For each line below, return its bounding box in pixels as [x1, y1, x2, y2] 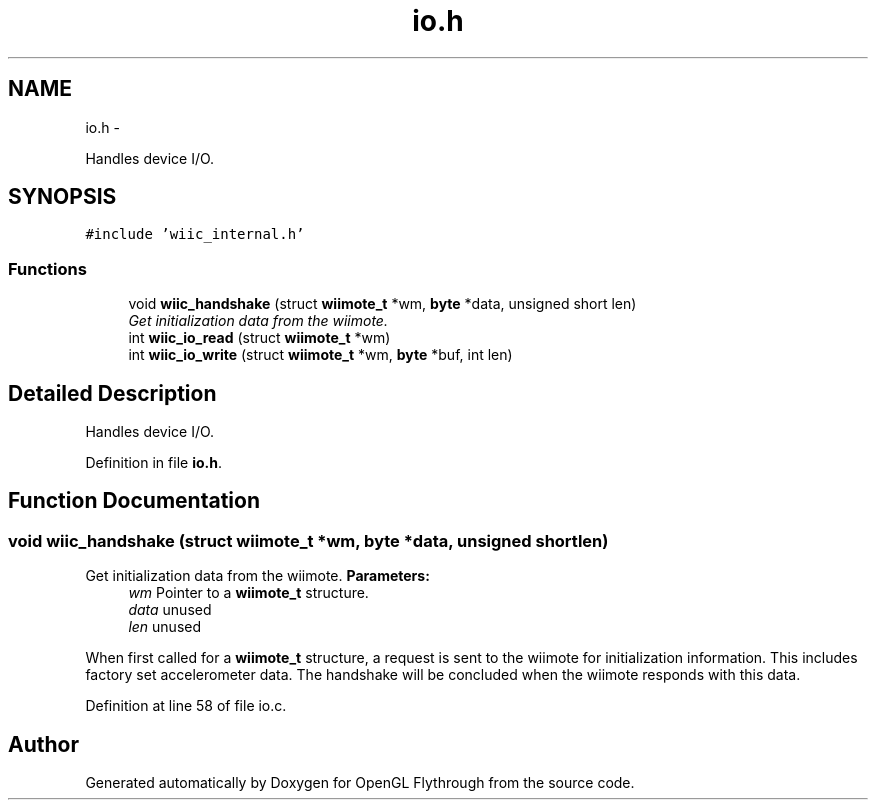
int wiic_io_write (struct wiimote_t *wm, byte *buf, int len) [128, 346, 513, 364]
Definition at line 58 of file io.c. [85, 697, 287, 715]
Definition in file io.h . [85, 454, 222, 472]
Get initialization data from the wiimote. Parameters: [85, 567, 430, 585]
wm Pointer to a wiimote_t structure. [128, 584, 369, 602]
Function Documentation [8, 488, 260, 514]
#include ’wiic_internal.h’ [85, 226, 305, 243]
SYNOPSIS [8, 184, 117, 210]
